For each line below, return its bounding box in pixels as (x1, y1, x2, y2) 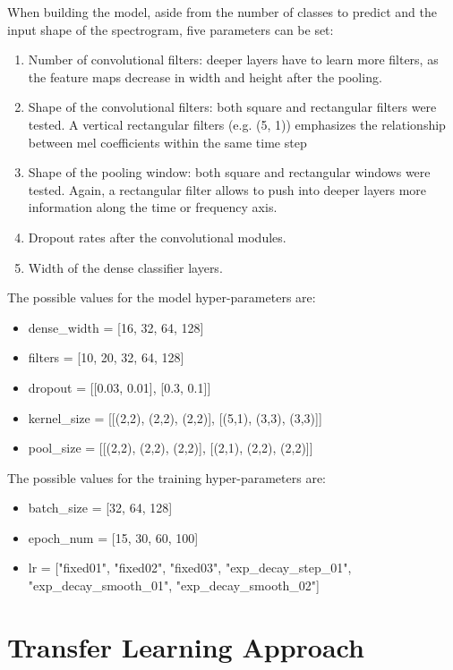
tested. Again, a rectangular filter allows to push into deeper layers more (28, 180, 427, 199)
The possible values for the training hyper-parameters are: (7, 468, 326, 487)
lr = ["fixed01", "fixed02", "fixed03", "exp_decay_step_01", (28, 558, 352, 577)
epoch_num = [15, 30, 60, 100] (28, 528, 199, 547)
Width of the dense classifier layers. (28, 258, 223, 276)
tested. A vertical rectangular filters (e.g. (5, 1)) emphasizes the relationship (28, 114, 446, 133)
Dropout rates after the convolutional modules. (28, 227, 286, 246)
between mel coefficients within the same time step (28, 132, 307, 151)
